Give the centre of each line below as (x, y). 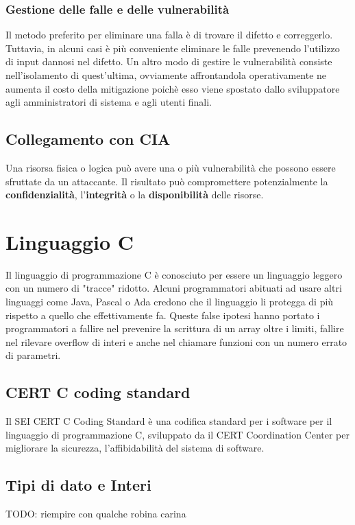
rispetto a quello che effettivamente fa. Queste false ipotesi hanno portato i (163, 315)
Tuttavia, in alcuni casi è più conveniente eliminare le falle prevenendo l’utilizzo (173, 48)
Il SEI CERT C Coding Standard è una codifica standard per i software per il (169, 421)
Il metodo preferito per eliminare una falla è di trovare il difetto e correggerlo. (169, 35)
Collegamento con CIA (88, 139)
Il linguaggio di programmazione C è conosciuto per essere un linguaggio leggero (174, 274)
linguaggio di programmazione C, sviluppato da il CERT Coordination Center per (177, 434)
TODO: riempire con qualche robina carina (96, 514)
